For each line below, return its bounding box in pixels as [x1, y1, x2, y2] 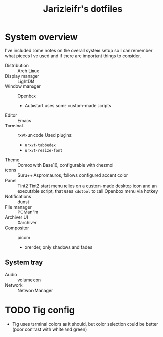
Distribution [5, 62, 29, 68]
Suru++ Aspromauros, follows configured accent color [17, 172, 128, 178]
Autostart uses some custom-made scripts [24, 102, 112, 108]
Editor [5, 112, 17, 118]
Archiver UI [5, 214, 28, 220]
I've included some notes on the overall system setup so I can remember [5, 47, 153, 53]
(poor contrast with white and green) [12, 326, 87, 332]
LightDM [17, 78, 35, 84]
